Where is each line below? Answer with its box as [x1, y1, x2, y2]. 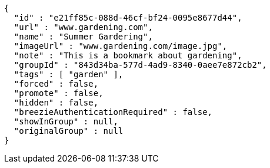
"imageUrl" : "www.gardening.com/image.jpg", [14, 41, 228, 51]
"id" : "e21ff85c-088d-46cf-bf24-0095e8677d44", [14, 13, 242, 22]
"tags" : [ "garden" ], [14, 70, 124, 79]
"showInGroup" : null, [14, 117, 118, 126]
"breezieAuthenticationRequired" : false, [14, 107, 213, 117]
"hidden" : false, [14, 98, 99, 107]
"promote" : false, [14, 88, 104, 98]
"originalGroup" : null [14, 126, 124, 136]
